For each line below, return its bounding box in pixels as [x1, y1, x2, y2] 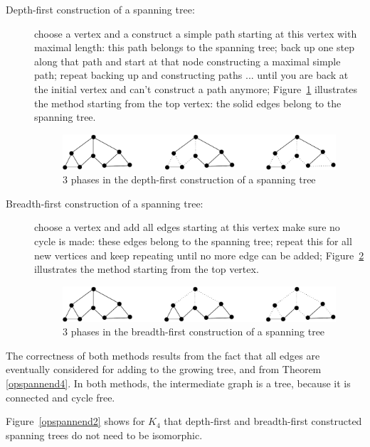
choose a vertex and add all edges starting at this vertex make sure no [34, 220, 340, 235]
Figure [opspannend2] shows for [6, 414, 145, 429]
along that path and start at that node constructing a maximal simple [34, 53, 341, 68]
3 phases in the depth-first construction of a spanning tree [63, 172, 316, 187]
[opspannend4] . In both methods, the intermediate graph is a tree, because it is [6, 376, 351, 391]
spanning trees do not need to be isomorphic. [6, 427, 203, 442]
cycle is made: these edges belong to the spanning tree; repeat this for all [34, 234, 352, 248]
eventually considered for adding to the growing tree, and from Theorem [6, 362, 322, 377]
